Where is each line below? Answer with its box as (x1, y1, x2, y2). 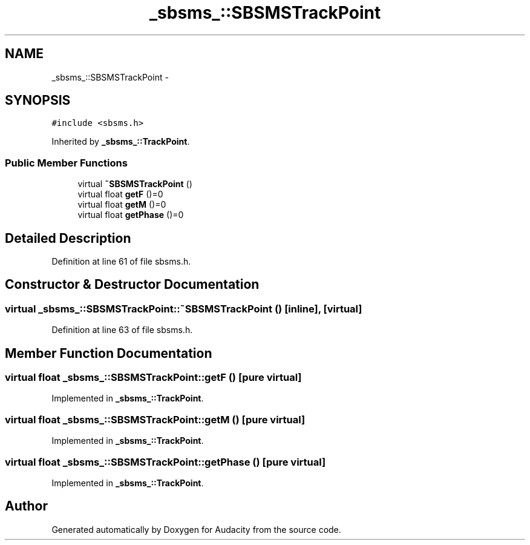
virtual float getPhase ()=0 (77, 210, 184, 220)
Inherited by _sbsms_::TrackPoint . (51, 136, 190, 147)
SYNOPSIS (5, 93, 71, 108)
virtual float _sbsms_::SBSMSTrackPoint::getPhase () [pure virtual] (5, 455, 326, 468)
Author (5, 498, 48, 514)
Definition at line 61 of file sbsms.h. (51, 256, 191, 267)
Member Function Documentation (5, 345, 212, 361)
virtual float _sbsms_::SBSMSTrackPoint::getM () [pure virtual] (5, 413, 306, 426)
